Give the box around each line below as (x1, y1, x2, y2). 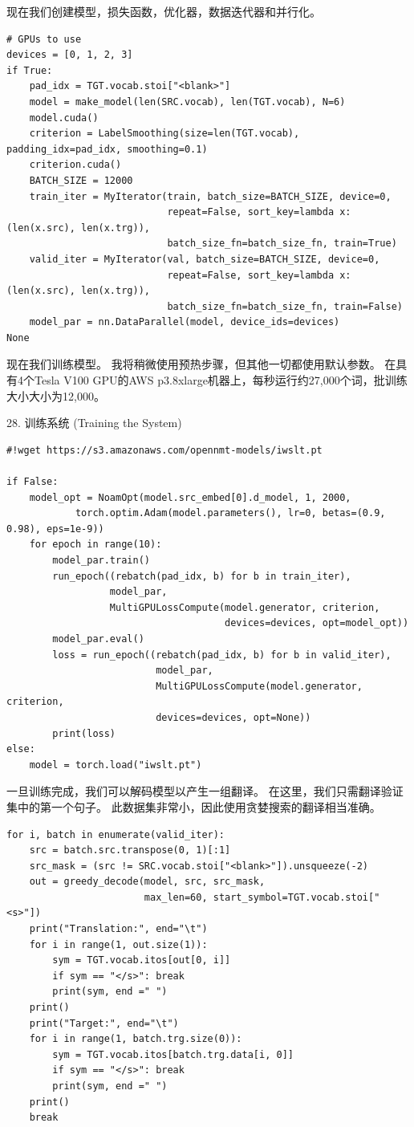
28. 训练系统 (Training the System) (6, 414, 182, 431)
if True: (6, 64, 53, 76)
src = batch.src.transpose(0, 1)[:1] (29, 844, 231, 856)
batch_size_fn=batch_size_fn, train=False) (167, 300, 403, 312)
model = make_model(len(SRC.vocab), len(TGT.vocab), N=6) (29, 96, 346, 108)
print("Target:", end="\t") (29, 1017, 179, 1029)
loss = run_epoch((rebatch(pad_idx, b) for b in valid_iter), (52, 649, 392, 661)
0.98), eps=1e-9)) (6, 523, 104, 535)
